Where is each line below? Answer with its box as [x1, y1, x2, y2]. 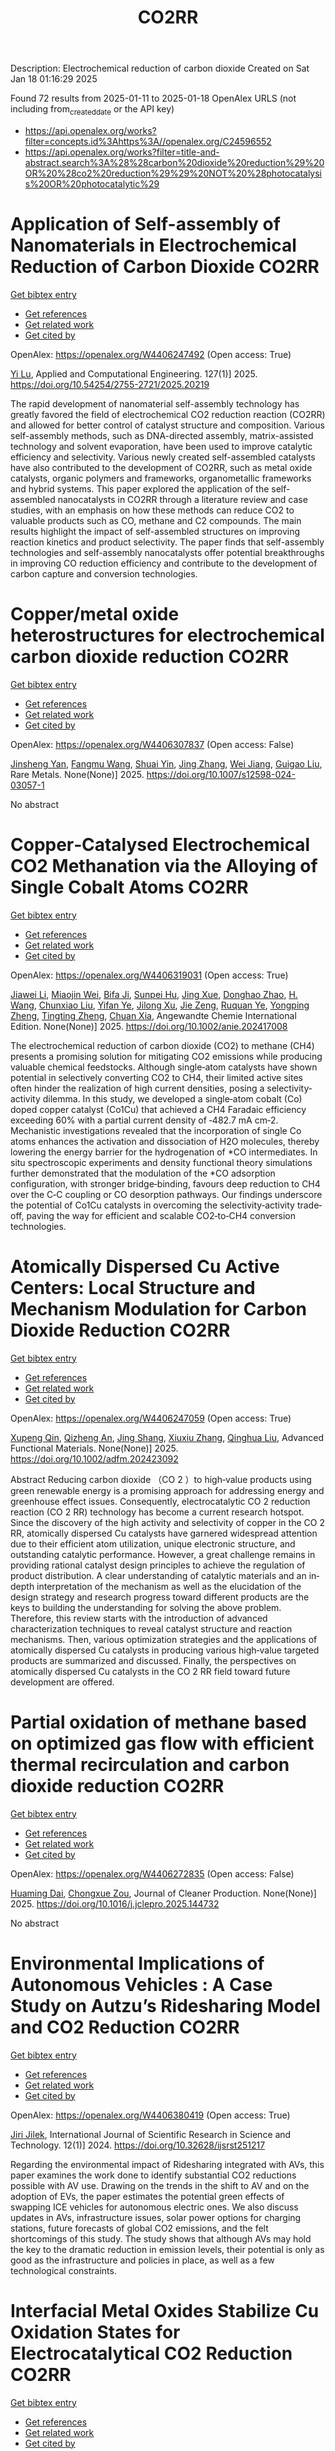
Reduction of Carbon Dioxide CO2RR [10, 256, 320, 278]
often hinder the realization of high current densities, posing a [10, 1082, 265, 1094]
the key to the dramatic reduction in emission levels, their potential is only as [10, 2243, 325, 2255]
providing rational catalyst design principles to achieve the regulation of [10, 1559, 306, 1571]
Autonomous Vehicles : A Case [10, 1973, 273, 1996]
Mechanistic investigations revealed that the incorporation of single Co [10, 1124, 302, 1136]
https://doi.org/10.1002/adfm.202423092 [10, 1452, 179, 1465]
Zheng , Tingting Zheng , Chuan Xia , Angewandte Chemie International [10, 1009, 297, 1021]
